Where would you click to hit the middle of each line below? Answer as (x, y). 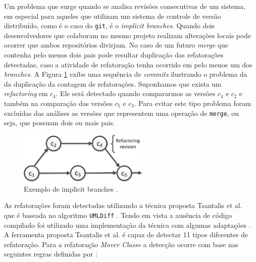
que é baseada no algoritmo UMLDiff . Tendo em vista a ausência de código (118, 215)
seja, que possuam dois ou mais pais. (60, 123)
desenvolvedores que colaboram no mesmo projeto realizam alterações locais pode (128, 35)
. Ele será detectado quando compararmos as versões (135, 93)
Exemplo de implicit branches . (71, 188)
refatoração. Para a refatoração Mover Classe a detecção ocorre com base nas (121, 244)
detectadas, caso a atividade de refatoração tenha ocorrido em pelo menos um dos (128, 64)
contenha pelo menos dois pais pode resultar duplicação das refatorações (114, 55)
